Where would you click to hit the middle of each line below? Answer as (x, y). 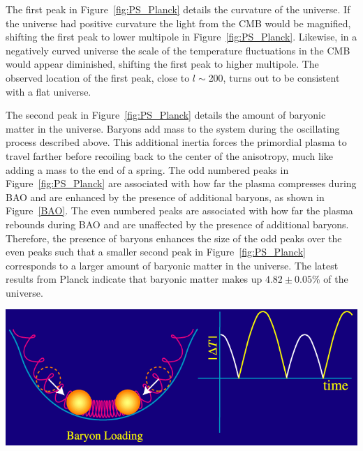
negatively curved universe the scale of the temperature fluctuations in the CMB (178, 50)
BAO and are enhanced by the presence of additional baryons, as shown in (165, 197)
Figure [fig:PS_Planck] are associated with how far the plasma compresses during (181, 183)
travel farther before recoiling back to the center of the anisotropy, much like (169, 155)
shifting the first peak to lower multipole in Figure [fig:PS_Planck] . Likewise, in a (181, 37)
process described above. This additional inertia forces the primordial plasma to (176, 142)
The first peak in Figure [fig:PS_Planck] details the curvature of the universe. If (178, 9)
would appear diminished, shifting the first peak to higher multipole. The (162, 64)
